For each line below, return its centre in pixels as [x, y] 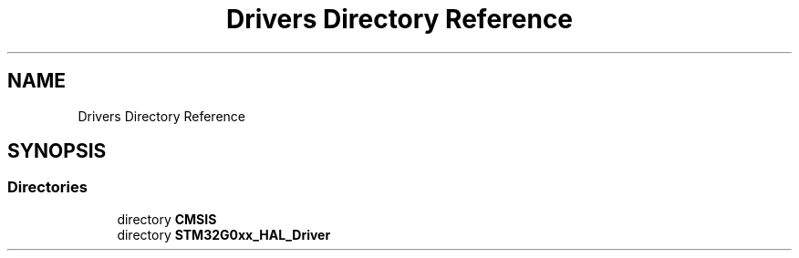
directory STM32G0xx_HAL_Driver [224, 234]
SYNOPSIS [57, 151]
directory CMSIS [167, 219]
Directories [47, 187]
